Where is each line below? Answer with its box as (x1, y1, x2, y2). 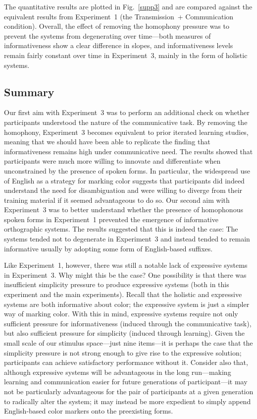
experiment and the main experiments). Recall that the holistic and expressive (4, 289, 242, 299)
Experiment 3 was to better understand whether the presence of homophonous (4, 204, 243, 215)
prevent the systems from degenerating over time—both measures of (4, 30, 211, 41)
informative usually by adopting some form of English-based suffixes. (4, 243, 213, 253)
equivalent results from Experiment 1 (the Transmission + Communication (4, 11, 234, 21)
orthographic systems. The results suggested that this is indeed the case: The (4, 224, 238, 234)
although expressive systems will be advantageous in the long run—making (4, 366, 231, 377)
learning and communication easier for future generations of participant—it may (4, 376, 248, 387)
